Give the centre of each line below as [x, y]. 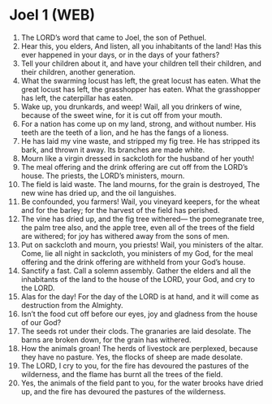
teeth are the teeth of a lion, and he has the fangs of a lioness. [125, 132]
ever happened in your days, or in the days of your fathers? [120, 54]
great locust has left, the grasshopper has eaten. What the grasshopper [140, 89]
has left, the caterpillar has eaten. [77, 98]
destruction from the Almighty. [72, 305]
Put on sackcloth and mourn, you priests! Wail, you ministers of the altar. [142, 245]
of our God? [41, 322]
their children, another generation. [78, 72]
